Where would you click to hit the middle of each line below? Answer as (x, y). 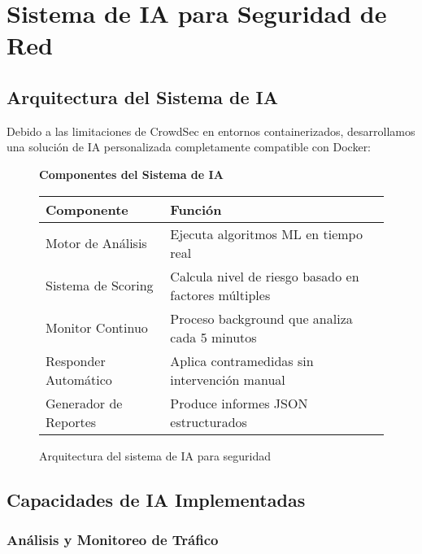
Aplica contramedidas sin (242, 360)
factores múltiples (220, 294)
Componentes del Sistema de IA (131, 174)
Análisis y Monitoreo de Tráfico (113, 539)
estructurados (209, 421)
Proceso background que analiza (261, 318)
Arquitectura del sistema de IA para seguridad (155, 455)
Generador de (84, 403)
